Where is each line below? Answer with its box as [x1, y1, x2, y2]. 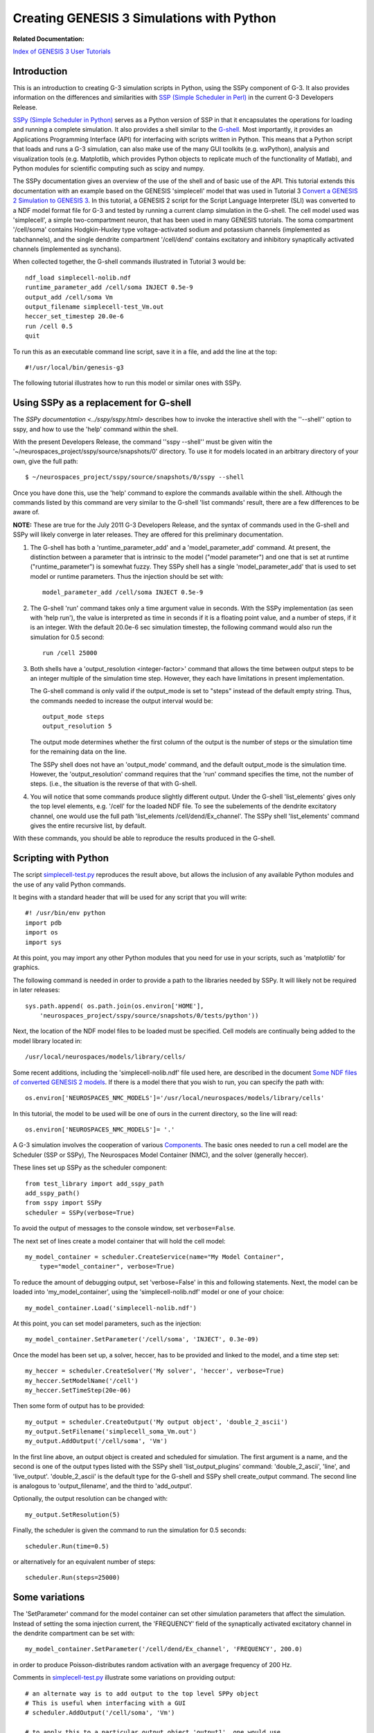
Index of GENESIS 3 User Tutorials [12, 47, 111, 55]
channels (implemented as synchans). [12, 245, 121, 253]
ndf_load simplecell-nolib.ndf [25, 274, 132, 281]
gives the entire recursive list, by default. [30, 821, 147, 830]
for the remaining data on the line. [30, 747, 127, 756]
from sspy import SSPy [25, 1199, 103, 1207]
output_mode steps [42, 713, 105, 721]
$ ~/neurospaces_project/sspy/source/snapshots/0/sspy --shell [25, 473, 244, 481]
